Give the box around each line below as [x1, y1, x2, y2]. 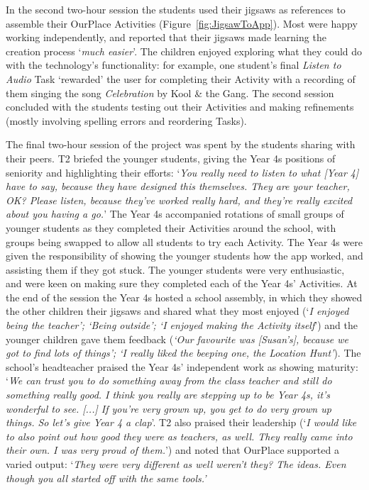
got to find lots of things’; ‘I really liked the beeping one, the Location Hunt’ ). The [6, 345, 361, 360]
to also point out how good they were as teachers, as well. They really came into [6, 428, 353, 443]
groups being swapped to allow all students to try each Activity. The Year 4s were [6, 234, 363, 249]
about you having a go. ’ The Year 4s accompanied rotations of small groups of [6, 206, 344, 221]
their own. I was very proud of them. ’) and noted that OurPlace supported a [6, 442, 339, 457]
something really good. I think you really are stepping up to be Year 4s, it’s [6, 387, 331, 402]
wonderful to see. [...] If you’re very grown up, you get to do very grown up [6, 401, 331, 416]
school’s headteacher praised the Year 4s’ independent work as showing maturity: [6, 359, 358, 374]
